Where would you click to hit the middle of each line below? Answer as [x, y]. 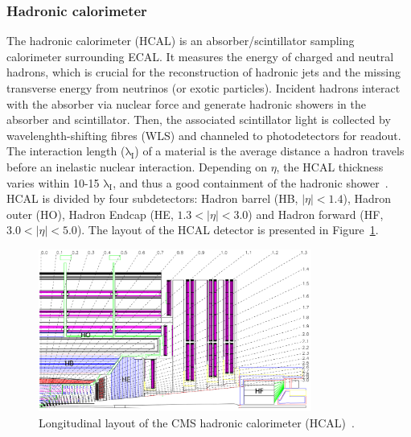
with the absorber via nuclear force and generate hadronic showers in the [186, 103]
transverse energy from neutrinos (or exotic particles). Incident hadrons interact [203, 88]
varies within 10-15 [53, 182]
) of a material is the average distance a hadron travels [269, 151]
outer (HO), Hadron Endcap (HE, [90, 214]
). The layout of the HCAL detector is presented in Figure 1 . [228, 230]
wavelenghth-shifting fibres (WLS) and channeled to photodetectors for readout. [204, 135]
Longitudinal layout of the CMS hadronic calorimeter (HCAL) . [197, 422]
